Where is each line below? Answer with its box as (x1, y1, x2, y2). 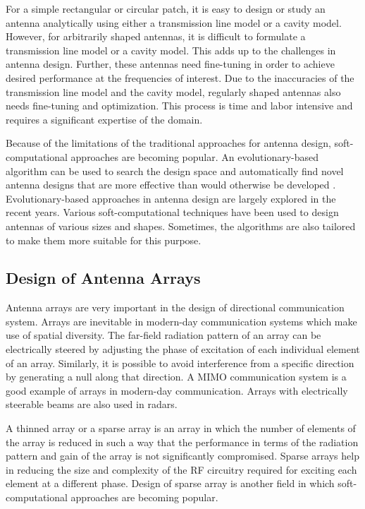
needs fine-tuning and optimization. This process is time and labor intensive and (6, 98, 353, 113)
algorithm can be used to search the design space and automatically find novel (6, 163, 344, 178)
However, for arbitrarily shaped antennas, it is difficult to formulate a (6, 29, 306, 44)
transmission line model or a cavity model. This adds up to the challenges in (6, 42, 336, 57)
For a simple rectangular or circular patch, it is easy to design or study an (6, 1, 326, 16)
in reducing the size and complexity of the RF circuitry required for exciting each (6, 462, 357, 477)
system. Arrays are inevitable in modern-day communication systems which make (6, 313, 357, 328)
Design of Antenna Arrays (6, 267, 201, 289)
